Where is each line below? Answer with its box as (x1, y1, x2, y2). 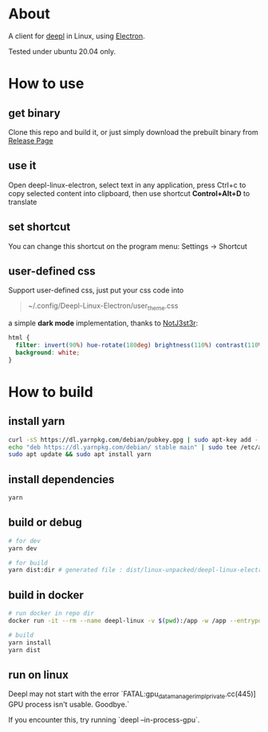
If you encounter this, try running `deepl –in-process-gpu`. (8, 715, 200, 725)
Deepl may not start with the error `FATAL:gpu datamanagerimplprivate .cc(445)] (8, 689, 257, 701)
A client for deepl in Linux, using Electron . (8, 31, 145, 41)
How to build (8, 383, 93, 401)
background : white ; (15, 348, 81, 356)
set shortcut (8, 220, 71, 234)
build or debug (8, 516, 82, 529)
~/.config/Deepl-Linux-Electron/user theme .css (27, 301, 179, 313)
